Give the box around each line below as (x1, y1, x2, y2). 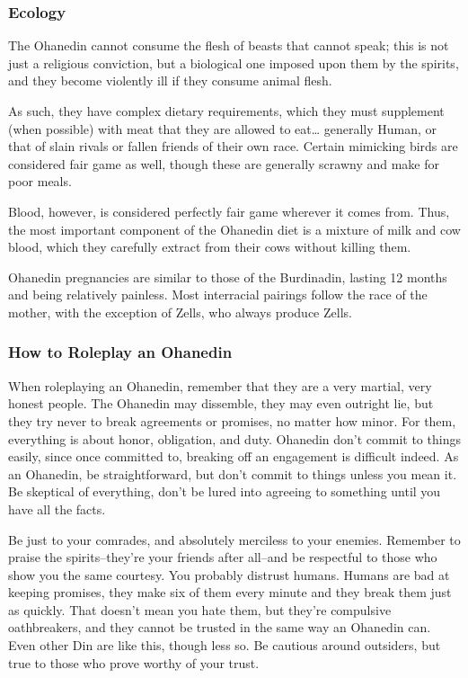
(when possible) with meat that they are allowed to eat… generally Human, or (8, 119, 437, 138)
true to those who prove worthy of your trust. (8, 653, 260, 672)
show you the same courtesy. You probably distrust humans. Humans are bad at (8, 565, 450, 584)
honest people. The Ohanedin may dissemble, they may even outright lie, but (8, 394, 434, 413)
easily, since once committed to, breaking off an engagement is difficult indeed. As (8, 447, 459, 466)
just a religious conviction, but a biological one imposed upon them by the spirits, (8, 53, 459, 72)
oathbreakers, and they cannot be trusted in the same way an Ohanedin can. (8, 618, 431, 637)
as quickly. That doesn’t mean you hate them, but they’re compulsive (8, 600, 392, 619)
